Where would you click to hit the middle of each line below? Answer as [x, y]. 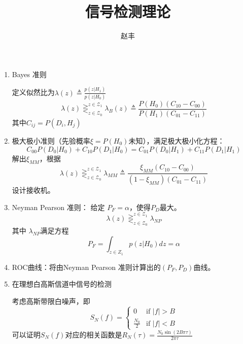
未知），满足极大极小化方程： [177, 141]
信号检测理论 [128, 11]
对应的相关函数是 [94, 335]
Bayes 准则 [29, 74]
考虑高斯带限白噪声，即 [51, 301]
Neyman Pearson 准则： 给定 [58, 207]
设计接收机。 [33, 190]
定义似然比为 [33, 92]
